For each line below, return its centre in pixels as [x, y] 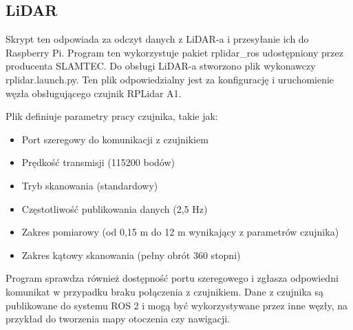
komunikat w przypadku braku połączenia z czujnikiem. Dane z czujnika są [165, 291]
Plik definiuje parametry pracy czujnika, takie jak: [112, 116]
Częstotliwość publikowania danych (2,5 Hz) [115, 208]
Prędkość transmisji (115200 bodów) [98, 162]
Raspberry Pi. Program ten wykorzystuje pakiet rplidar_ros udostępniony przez [174, 52]
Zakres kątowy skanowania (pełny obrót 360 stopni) [131, 255]
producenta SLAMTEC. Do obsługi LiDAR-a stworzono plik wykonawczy [161, 66]
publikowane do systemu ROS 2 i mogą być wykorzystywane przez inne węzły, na [177, 305]
